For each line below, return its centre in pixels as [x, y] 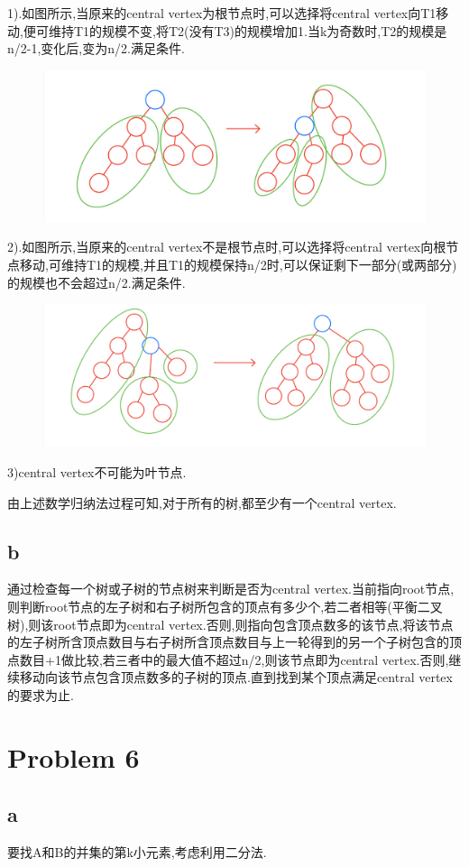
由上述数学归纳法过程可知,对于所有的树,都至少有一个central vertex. [202, 502]
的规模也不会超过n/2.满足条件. [97, 282]
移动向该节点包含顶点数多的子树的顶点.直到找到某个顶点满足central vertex [236, 677]
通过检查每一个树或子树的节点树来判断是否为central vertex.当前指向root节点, [231, 589]
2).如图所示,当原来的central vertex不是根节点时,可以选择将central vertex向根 [227, 247]
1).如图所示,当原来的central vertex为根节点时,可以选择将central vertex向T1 [222, 13]
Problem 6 [74, 756]
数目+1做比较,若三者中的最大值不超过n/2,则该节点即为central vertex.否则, [234, 659]
